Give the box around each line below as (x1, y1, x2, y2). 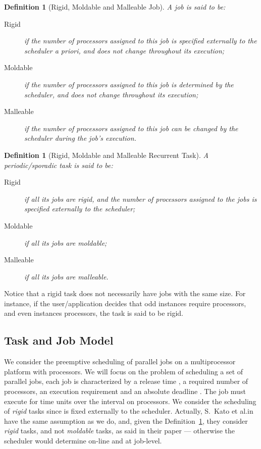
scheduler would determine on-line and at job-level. (4, 435, 162, 446)
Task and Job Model (4, 332, 114, 348)
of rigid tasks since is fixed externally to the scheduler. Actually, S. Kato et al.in (4, 406, 253, 416)
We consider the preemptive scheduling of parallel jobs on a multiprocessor (4, 356, 236, 367)
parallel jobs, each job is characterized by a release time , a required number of (4, 376, 248, 386)
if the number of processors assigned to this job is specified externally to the (24, 35, 257, 46)
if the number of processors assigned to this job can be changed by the (24, 123, 238, 133)
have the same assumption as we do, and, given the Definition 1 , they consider (4, 415, 248, 426)
